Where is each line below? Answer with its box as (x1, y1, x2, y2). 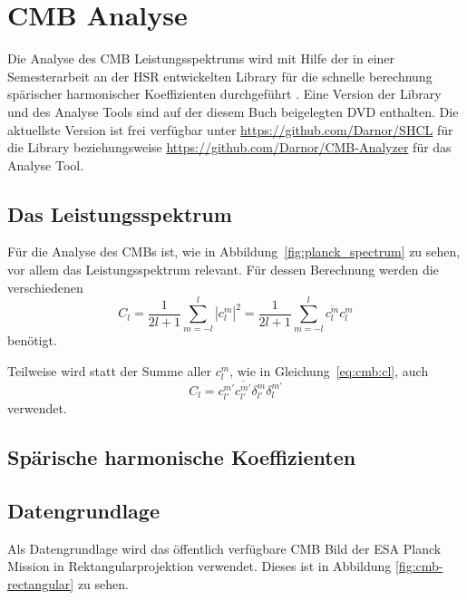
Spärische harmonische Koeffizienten (7, 443, 356, 471)
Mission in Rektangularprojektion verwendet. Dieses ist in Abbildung (7, 556, 392, 576)
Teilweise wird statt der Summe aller (7, 361, 212, 380)
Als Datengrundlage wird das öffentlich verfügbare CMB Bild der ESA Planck (7, 538, 442, 557)
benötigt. (7, 331, 57, 350)
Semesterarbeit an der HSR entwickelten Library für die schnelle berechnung (7, 66, 433, 85)
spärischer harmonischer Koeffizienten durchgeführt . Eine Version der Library (7, 84, 442, 103)
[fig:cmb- (394, 556, 443, 576)
